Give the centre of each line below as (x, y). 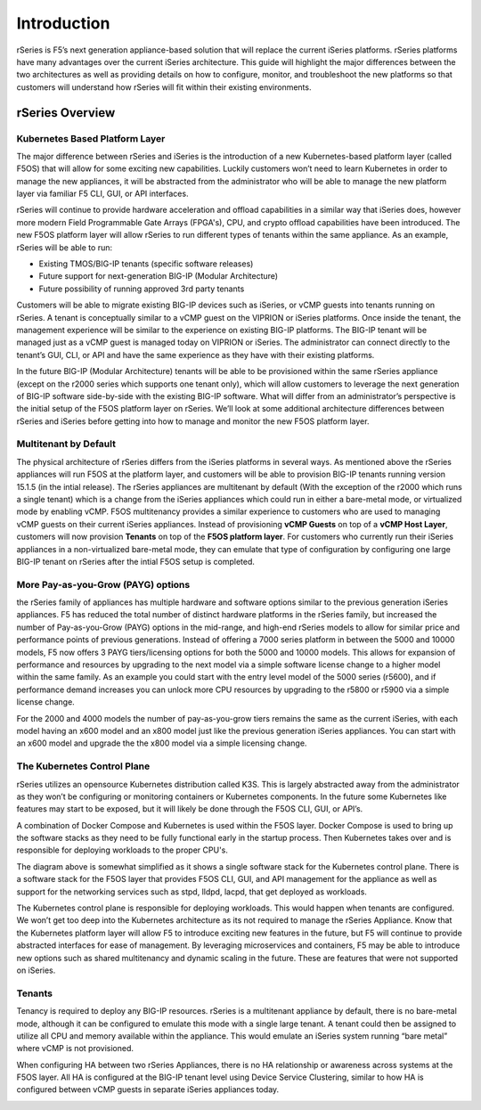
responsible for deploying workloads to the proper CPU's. (122, 850)
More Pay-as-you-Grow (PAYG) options (103, 584)
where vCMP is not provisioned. (75, 1049)
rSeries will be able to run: (65, 247)
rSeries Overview (66, 113)
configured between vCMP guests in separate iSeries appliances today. (148, 1090)
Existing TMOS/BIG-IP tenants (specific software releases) (146, 264)
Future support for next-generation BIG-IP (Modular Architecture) (159, 276)
